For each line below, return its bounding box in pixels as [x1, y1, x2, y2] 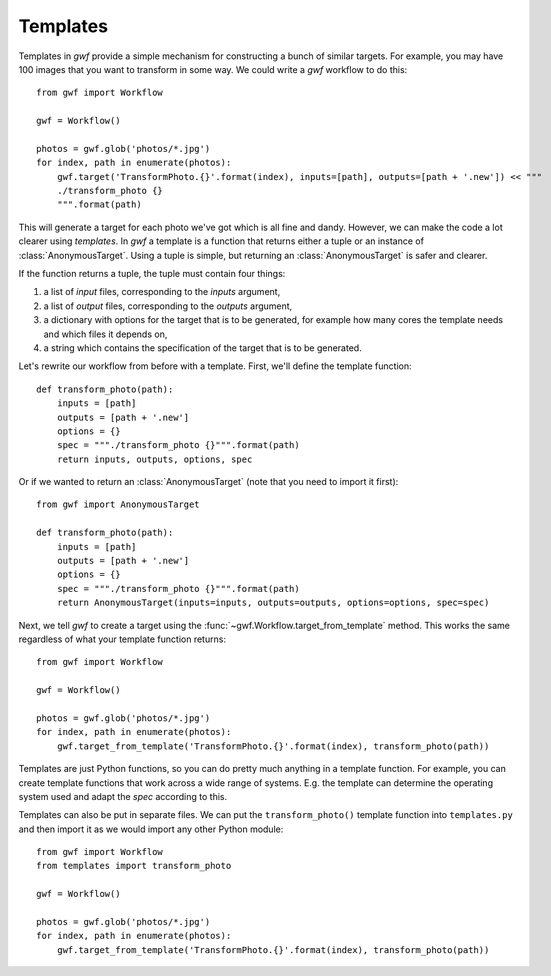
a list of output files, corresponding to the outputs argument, [43, 300, 293, 312]
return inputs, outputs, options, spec [56, 453, 253, 465]
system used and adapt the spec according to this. [18, 790, 228, 802]
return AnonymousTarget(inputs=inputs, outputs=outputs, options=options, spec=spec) [56, 597, 490, 609]
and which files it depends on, [43, 328, 168, 340]
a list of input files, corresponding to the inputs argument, [43, 286, 281, 298]
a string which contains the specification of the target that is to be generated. [43, 341, 362, 354]
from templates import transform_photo [36, 860, 232, 872]
